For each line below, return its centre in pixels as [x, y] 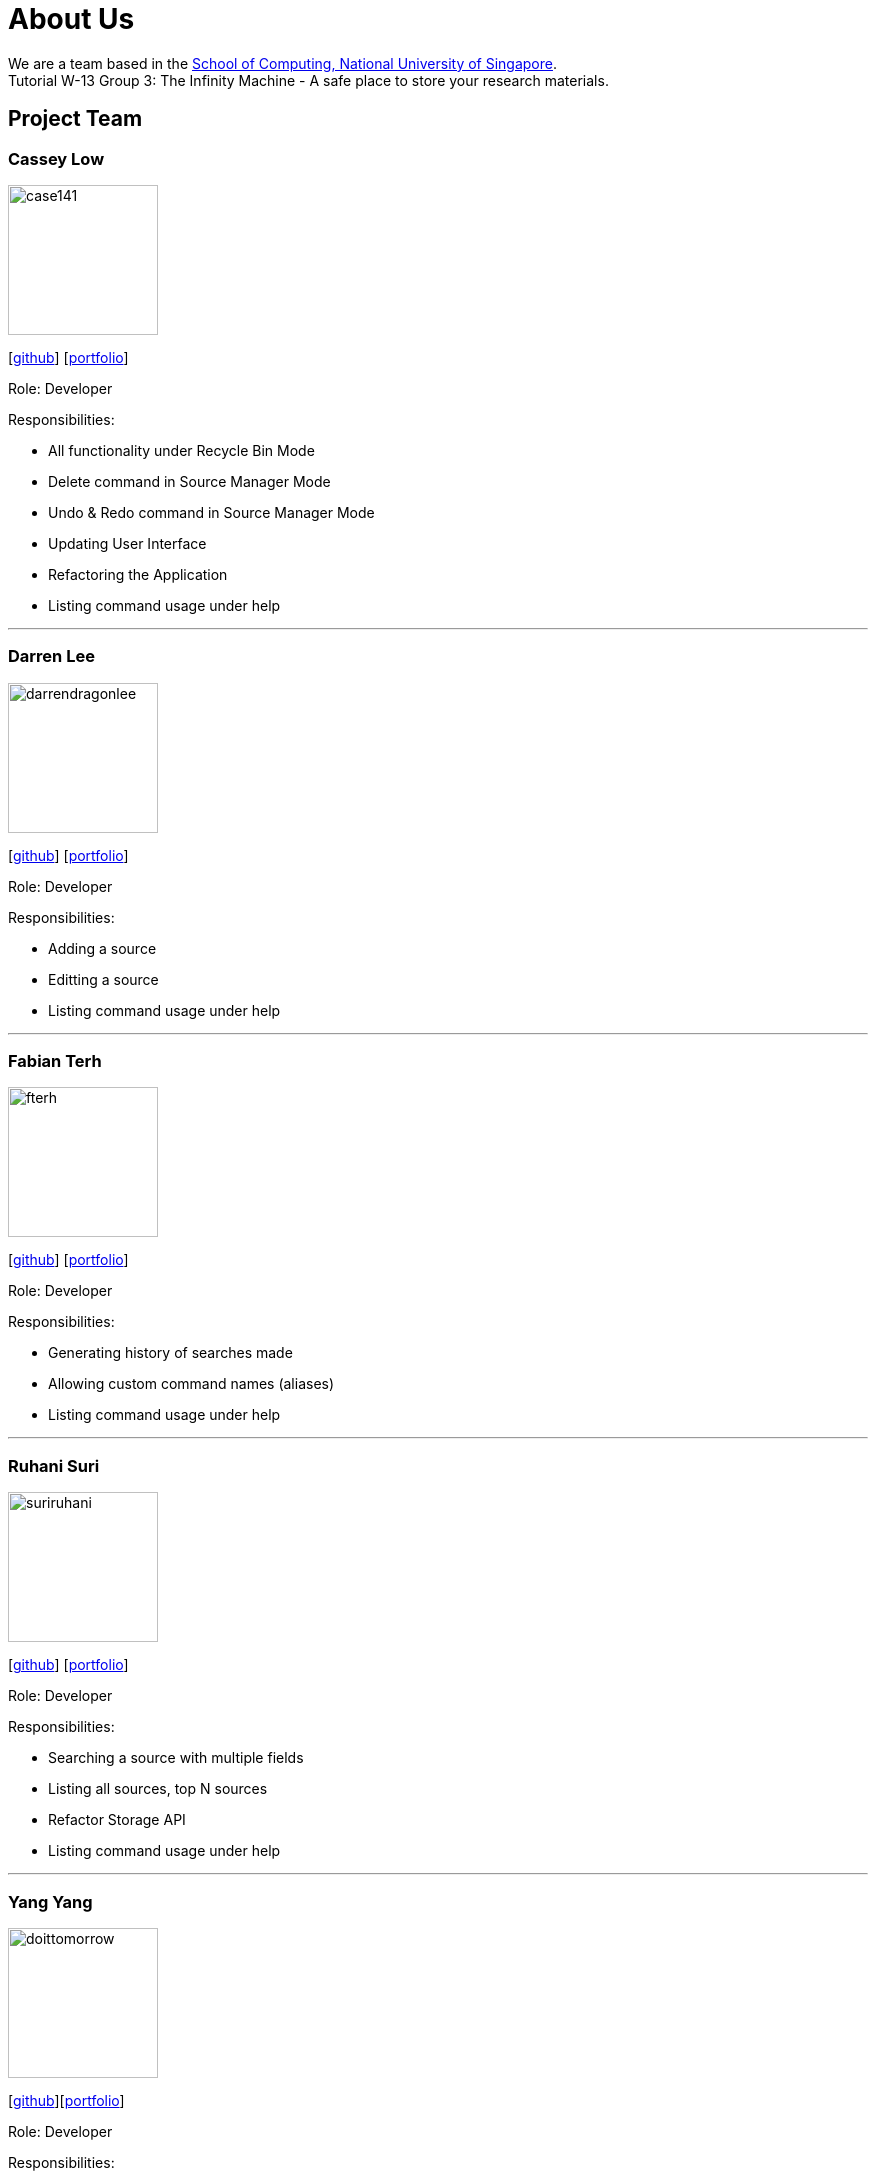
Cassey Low [56, 158]
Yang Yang [50, 1901]
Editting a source [103, 979]
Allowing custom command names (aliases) [191, 1384]
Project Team [75, 119]
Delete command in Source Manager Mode [189, 481]
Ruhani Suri [54, 1465]
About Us [71, 19]
